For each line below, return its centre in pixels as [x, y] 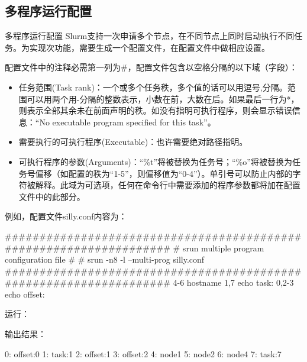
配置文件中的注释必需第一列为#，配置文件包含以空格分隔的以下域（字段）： [151, 67]
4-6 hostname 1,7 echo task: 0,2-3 [233, 282]
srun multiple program [223, 248]
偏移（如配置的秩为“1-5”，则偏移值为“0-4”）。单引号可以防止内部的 [164, 173]
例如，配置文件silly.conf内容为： [66, 216]
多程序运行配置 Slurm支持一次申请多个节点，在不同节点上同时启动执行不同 [150, 36]
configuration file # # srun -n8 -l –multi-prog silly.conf [105, 259]
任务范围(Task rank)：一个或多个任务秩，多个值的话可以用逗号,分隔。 [153, 87]
